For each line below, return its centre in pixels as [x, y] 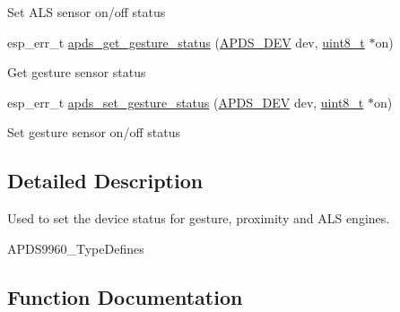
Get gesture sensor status [77, 72]
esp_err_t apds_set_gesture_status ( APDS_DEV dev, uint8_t [186, 102]
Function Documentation [125, 296]
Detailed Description [105, 181]
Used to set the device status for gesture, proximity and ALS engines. [199, 218]
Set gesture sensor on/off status [94, 132]
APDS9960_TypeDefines [76, 248]
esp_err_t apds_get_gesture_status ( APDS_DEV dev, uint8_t [186, 42]
